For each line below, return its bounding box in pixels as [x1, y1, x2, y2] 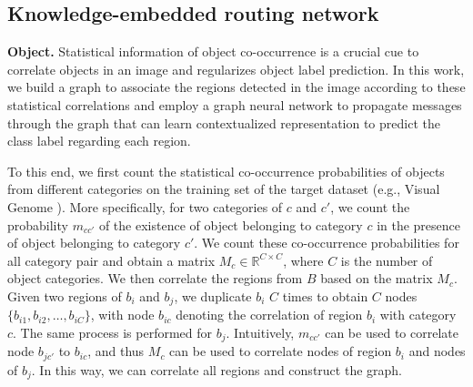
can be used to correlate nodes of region [169, 341, 392, 361]
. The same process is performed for [13, 322, 213, 341]
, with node [90, 305, 155, 324]
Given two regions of [7, 286, 122, 305]
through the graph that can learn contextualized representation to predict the [7, 113, 440, 132]
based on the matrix [320, 269, 433, 288]
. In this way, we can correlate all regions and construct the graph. [31, 360, 402, 379]
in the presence [377, 215, 461, 234]
